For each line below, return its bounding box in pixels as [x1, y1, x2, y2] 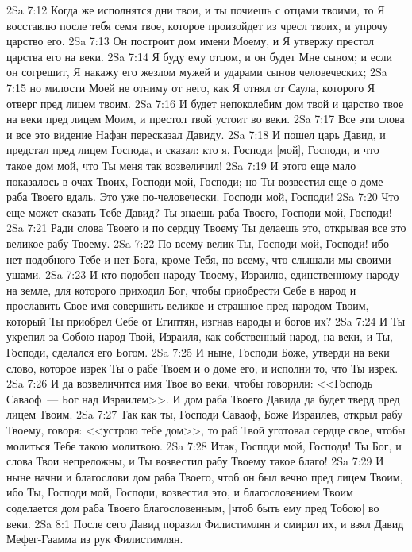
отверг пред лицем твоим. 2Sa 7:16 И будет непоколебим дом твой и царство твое [6, 95, 404, 111]
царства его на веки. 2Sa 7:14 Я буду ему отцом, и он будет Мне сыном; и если [6, 48, 392, 64]
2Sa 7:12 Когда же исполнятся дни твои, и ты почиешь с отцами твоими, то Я [6, 2, 385, 17]
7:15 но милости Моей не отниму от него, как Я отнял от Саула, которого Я [6, 79, 375, 95]
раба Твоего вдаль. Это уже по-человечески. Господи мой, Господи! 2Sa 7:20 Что [6, 188, 399, 205]
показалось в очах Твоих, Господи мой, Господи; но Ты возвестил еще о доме [6, 172, 383, 189]
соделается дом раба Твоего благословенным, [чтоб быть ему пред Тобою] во [6, 500, 379, 515]
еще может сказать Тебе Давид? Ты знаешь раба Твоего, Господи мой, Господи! [6, 203, 392, 220]
